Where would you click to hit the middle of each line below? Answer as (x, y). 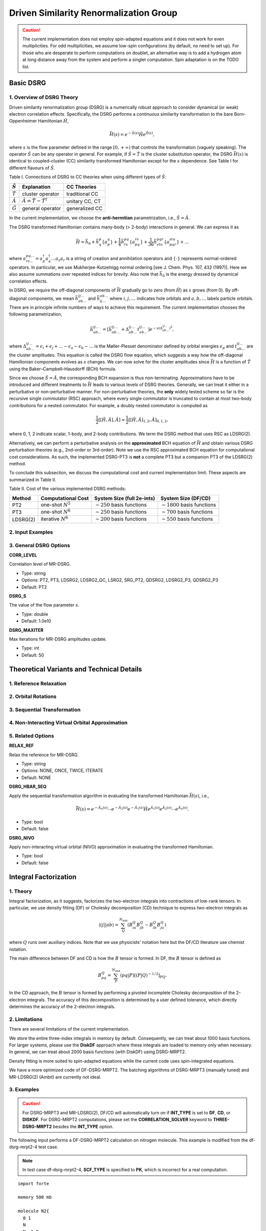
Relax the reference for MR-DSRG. (44, 755)
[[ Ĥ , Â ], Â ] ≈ (112, 420)
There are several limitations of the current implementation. (69, 1029)
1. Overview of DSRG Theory (44, 97)
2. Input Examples (31, 532)
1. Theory (20, 891)
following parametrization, (36, 314)
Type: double (35, 614)
